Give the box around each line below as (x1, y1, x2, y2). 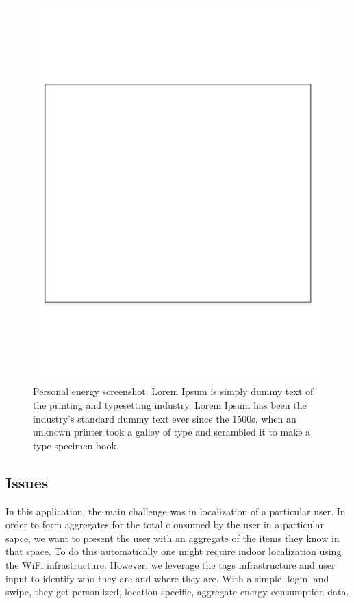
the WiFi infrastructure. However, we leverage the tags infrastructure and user (5, 558, 336, 572)
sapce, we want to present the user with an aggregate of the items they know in (5, 530, 340, 545)
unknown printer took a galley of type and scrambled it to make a (33, 425, 311, 439)
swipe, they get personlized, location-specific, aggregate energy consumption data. (5, 584, 349, 599)
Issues (5, 471, 49, 493)
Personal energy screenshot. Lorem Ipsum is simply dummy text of (33, 384, 314, 399)
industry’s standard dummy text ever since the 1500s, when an (33, 411, 296, 425)
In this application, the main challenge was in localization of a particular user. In (5, 504, 346, 518)
